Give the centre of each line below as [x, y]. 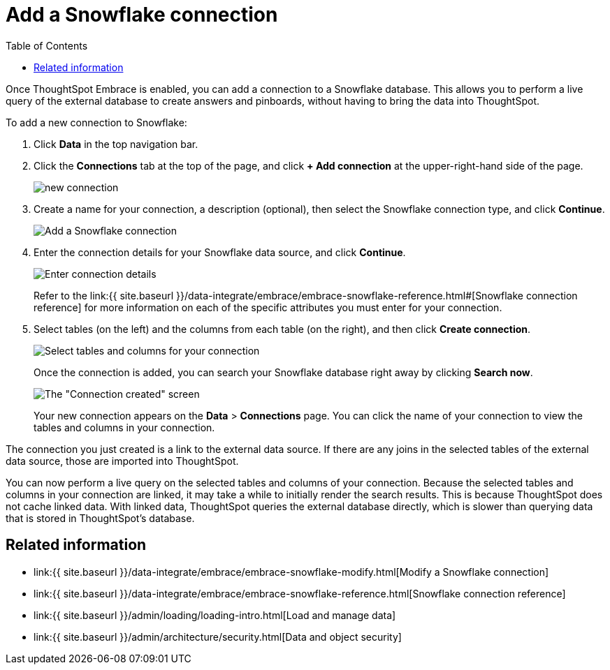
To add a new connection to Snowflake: [96, 122]
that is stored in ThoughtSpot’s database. [100, 518]
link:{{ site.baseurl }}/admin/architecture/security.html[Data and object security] [218, 636]
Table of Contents [47, 45]
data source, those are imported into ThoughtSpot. [122, 461]
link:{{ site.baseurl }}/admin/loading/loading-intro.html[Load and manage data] [215, 615]
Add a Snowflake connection [142, 15]
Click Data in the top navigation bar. [116, 144]
